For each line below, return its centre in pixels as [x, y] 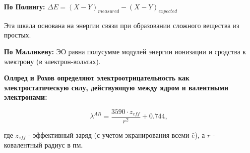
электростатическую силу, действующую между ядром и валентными [116, 87]
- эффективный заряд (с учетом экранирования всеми [109, 135]
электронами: [26, 97]
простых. [18, 35]
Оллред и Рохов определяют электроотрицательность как [97, 78]
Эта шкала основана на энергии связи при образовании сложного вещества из [122, 25]
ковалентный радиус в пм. [43, 144]
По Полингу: [25, 6]
